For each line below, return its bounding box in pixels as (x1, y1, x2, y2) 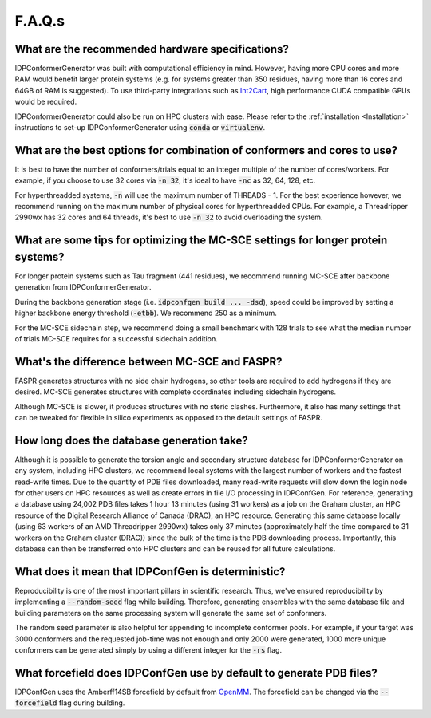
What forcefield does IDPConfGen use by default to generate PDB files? (14, 666, 378, 680)
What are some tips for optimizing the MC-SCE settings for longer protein (14, 234, 388, 247)
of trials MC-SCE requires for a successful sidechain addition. (14, 333, 219, 343)
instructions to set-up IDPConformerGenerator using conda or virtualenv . (14, 123, 266, 132)
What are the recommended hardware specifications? (14, 42, 289, 56)
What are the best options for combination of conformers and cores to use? (14, 144, 398, 157)
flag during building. (58, 698, 125, 708)
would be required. (14, 97, 77, 107)
